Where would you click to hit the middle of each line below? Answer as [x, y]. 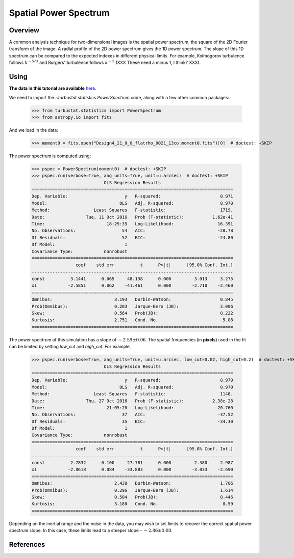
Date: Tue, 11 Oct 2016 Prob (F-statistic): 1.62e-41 [133, 217]
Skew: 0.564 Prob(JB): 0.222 [133, 313]
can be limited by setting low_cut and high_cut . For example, [70, 347]
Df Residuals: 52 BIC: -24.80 [133, 237]
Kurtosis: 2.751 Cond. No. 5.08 [133, 320]
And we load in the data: [34, 130]
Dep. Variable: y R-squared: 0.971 [133, 196]
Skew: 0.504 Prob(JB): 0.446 [133, 497]
